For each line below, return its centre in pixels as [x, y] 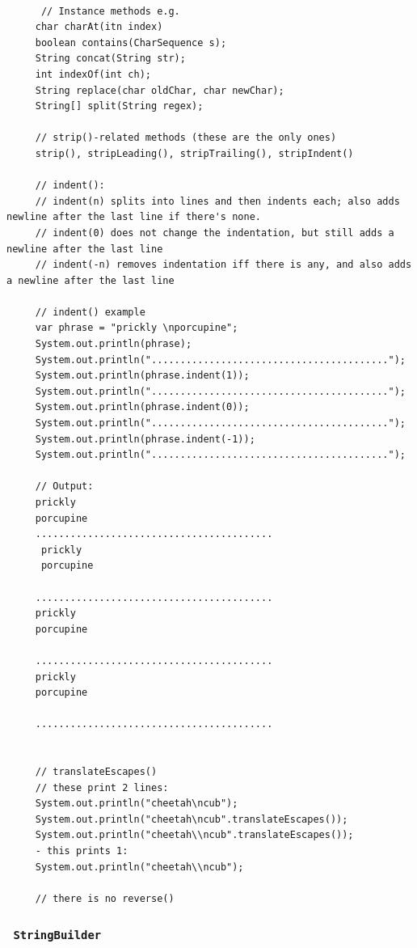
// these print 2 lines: [102, 787]
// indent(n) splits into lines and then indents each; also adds [217, 201]
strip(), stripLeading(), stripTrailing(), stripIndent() [194, 153]
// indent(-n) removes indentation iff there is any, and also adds [223, 265]
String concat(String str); [110, 59]
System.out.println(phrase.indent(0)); [142, 407]
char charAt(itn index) [99, 27]
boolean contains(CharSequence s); [131, 42]
